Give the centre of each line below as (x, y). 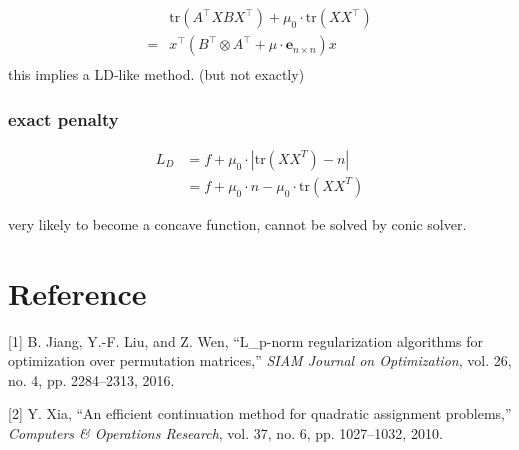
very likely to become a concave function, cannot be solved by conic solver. (237, 223)
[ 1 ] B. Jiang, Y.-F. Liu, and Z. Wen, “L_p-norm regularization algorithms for (245, 340)
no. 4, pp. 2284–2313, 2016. (91, 379)
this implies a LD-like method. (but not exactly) (156, 74)
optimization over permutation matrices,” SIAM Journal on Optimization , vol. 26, (260, 360)
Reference (77, 292)
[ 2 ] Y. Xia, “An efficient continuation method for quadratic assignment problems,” (260, 413)
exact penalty (63, 118)
